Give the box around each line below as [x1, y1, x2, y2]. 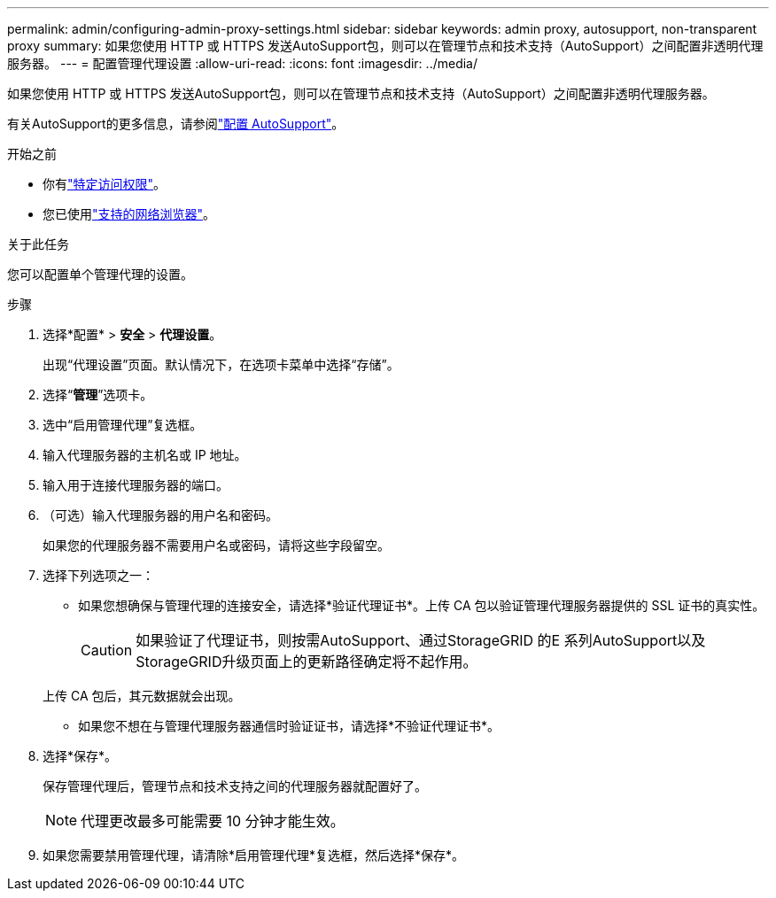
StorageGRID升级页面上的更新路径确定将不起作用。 [136, 653, 477, 670]
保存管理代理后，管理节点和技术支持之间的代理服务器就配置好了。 [43, 778, 427, 793]
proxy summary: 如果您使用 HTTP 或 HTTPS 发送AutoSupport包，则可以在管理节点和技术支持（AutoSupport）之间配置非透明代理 [7, 38, 764, 53]
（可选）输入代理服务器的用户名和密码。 [43, 507, 278, 523]
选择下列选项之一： [43, 568, 154, 583]
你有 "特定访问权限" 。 [43, 176, 167, 191]
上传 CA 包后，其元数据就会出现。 [43, 688, 241, 703]
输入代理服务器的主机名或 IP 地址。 [43, 447, 247, 462]
